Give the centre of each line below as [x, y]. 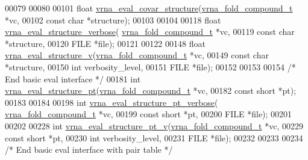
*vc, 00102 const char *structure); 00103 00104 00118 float [113, 20]
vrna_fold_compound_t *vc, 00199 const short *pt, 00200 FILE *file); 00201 [149, 114]
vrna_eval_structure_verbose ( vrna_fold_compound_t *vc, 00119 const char [150, 32]
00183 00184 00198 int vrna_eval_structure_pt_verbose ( [112, 102]
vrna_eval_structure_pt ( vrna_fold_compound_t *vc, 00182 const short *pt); [151, 91]
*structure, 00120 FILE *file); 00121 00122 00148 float [105, 43]
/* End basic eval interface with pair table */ [89, 149]
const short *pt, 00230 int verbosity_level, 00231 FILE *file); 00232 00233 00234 [154, 137]
